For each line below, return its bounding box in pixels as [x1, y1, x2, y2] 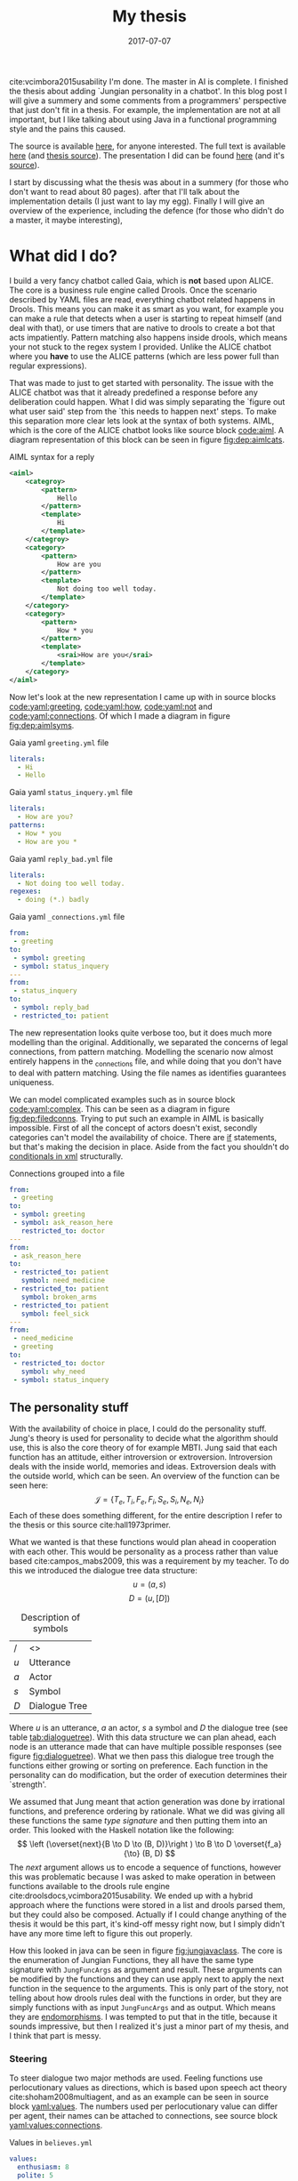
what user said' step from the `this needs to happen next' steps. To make [9, 406, 278, 416]
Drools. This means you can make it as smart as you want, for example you [9, 303, 285, 314]
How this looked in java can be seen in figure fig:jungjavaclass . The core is [9, 1945, 283, 1956]
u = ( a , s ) [133, 1579, 166, 1589]
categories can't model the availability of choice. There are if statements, [9, 1131, 278, 1142]
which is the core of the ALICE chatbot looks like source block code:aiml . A [9, 424, 285, 435]
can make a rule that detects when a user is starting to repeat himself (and [9, 313, 282, 324]
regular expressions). [9, 360, 87, 371]
